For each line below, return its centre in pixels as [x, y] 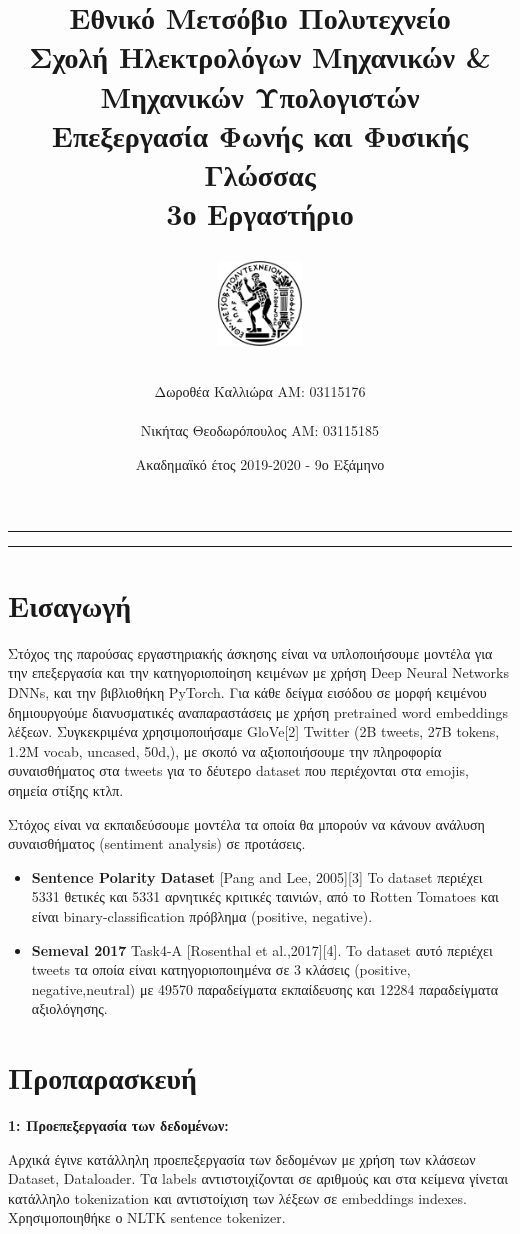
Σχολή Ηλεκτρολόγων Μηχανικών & [260, 56]
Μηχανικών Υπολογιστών [260, 95]
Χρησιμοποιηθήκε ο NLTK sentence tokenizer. [147, 1217]
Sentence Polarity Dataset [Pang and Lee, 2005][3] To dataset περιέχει [257, 876]
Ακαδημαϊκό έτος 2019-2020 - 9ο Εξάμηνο [260, 464]
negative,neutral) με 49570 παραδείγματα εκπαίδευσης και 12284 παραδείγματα [265, 988]
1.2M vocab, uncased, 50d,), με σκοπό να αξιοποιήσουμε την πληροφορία [225, 750]
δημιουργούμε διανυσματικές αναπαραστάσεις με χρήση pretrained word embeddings [258, 711]
